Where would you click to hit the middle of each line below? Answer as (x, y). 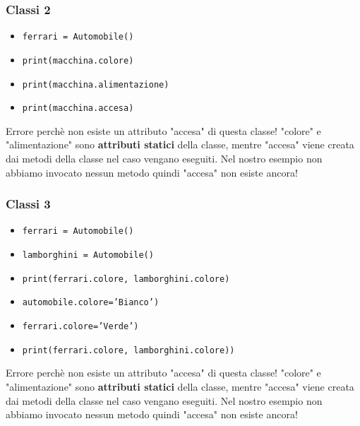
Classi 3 (28, 204)
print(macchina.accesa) (78, 108)
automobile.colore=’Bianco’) (91, 303)
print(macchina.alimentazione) (96, 84)
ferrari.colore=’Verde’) (80, 327)
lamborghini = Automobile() (88, 255)
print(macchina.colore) (78, 60)
